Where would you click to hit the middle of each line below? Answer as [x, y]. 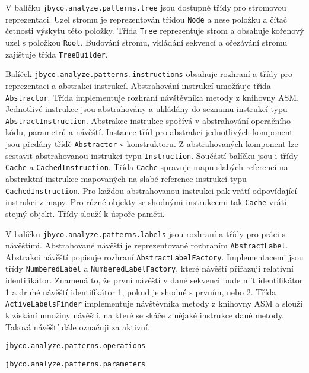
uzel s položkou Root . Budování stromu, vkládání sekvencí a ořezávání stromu [146, 42]
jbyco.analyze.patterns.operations [76, 346]
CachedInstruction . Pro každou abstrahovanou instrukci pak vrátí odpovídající [151, 190]
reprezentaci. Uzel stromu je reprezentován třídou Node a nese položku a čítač [146, 19]
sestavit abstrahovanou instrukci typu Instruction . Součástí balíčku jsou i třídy [152, 155]
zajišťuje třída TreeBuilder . [57, 54]
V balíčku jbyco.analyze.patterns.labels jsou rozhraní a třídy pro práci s [146, 233]
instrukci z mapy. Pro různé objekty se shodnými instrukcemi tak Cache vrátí [146, 202]
